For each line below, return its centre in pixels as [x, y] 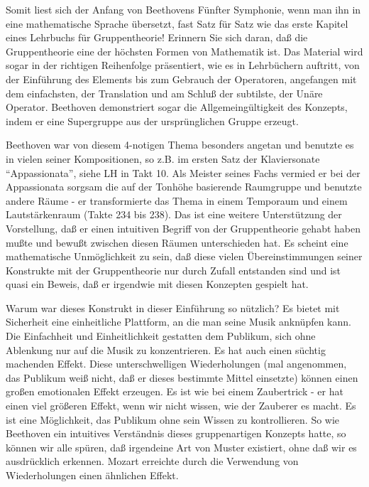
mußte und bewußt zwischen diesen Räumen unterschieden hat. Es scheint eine [177, 242]
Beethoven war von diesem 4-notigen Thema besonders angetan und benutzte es [180, 145]
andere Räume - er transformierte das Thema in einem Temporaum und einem [177, 200]
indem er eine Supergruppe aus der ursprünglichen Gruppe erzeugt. [152, 121]
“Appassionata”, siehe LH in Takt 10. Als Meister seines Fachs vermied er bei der [183, 172]
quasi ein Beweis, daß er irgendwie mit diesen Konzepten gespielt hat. [157, 284]
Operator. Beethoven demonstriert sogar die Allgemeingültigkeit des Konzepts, [177, 107]
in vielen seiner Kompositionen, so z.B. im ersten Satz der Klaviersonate [163, 158]
